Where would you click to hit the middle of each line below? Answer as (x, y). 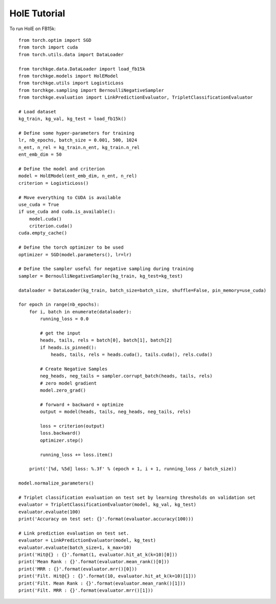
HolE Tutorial (37, 13)
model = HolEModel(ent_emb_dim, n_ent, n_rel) (78, 176)
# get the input (60, 333)
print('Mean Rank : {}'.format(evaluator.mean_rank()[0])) (94, 562)
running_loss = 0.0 (64, 319)
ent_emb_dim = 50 (40, 155)
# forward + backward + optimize (82, 404)
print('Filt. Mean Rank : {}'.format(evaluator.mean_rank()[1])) (102, 583)
